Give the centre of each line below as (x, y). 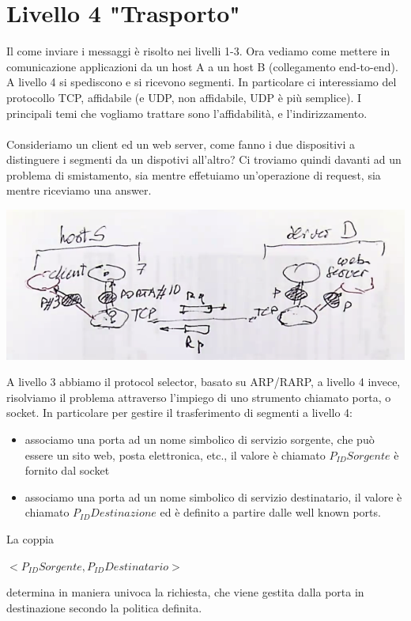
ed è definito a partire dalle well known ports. (270, 512)
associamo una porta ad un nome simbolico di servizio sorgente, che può (200, 439)
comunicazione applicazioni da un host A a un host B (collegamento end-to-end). (202, 66)
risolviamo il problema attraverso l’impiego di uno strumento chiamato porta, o (199, 397)
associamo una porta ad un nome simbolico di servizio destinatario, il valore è (213, 496)
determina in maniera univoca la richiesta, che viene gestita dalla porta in (185, 592)
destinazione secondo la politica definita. (104, 607)
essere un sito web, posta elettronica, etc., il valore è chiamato (175, 454)
